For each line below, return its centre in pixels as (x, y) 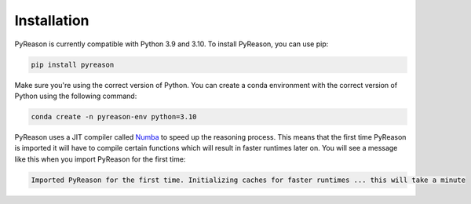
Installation (52, 20)
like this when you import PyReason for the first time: (100, 159)
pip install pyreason (73, 64)
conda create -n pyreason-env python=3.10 (114, 117)
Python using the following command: (76, 96)
